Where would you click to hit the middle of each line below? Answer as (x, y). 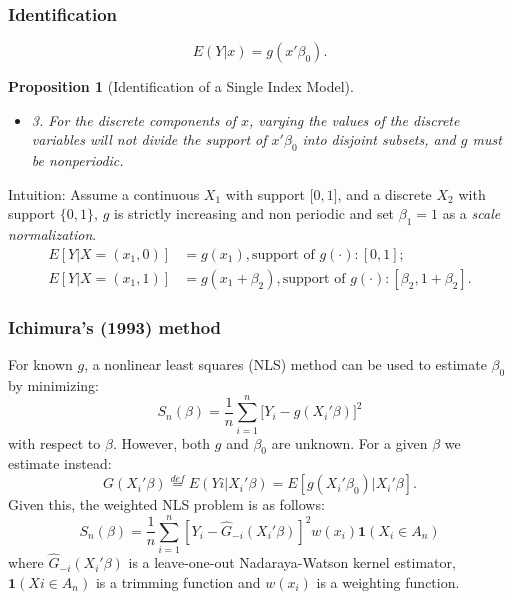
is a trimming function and (178, 581)
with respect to (54, 442)
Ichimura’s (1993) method (115, 326)
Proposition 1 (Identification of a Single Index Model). (181, 86)
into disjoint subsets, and (379, 139)
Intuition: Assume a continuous (104, 193)
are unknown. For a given (349, 442)
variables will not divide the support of (149, 139)
